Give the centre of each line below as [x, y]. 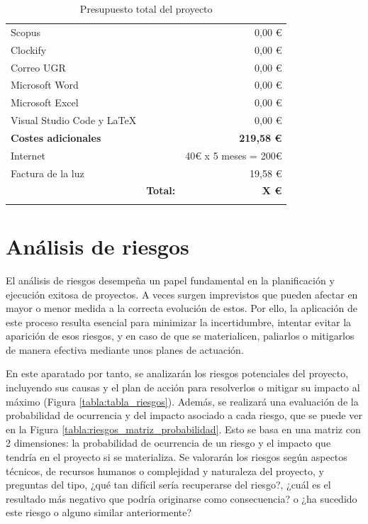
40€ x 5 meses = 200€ [234, 155]
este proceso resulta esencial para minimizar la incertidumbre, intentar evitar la [179, 322]
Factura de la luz [48, 173]
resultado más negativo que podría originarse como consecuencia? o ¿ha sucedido [182, 498]
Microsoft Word [45, 85]
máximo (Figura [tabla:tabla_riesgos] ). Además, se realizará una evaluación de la [182, 401]
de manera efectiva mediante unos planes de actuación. [125, 349]
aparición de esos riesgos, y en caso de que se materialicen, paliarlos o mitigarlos [180, 336]
